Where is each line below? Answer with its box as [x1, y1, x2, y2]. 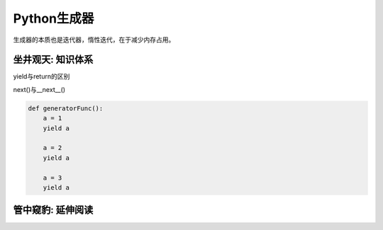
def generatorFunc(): [28, 104, 104, 113]
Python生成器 [13, 11, 94, 26]
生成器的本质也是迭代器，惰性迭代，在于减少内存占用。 [13, 35, 175, 44]
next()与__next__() [13, 85, 66, 93]
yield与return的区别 [13, 72, 70, 81]
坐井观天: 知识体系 [13, 54, 94, 66]
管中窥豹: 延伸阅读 [13, 204, 94, 216]
